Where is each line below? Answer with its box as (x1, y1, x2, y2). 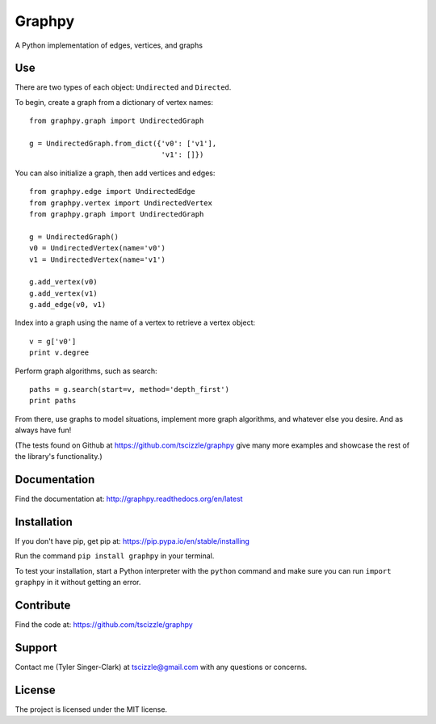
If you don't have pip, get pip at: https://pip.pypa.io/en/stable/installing (15, 536, 250, 545)
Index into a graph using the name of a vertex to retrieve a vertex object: (15, 318, 256, 327)
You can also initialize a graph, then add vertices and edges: (15, 168, 216, 178)
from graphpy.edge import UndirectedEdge (29, 187, 195, 196)
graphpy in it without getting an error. (15, 577, 141, 587)
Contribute (15, 598, 71, 612)
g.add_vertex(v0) (29, 277, 98, 287)
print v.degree (29, 348, 90, 357)
